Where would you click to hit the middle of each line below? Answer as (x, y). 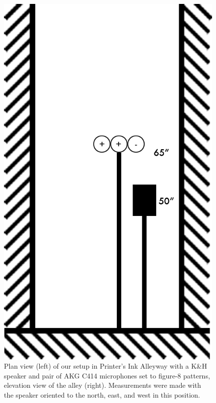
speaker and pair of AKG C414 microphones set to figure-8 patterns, (107, 375)
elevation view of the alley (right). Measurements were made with (103, 385)
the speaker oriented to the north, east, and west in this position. (102, 394)
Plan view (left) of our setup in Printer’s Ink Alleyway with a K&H (106, 366)
